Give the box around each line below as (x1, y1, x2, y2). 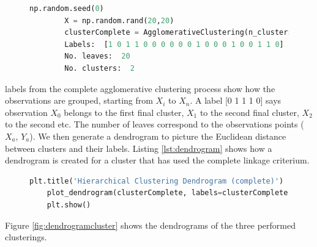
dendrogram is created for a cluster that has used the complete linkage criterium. (5, 154, 310, 166)
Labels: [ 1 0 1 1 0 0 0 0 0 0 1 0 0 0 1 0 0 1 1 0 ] (64, 40, 284, 49)
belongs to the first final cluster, (64, 106, 184, 118)
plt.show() (47, 200, 91, 209)
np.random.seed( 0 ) (29, 4, 104, 13)
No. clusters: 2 (64, 63, 135, 73)
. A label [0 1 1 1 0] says (190, 94, 282, 107)
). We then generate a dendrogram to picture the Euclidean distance (29, 129, 286, 142)
